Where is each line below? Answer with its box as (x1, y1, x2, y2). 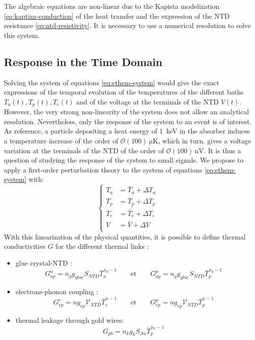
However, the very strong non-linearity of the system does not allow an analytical (4, 106, 249, 117)
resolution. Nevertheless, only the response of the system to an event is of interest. (4, 116, 252, 126)
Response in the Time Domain (4, 54, 163, 69)
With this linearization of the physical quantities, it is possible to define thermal (4, 231, 246, 241)
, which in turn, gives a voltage (158, 136, 252, 145)
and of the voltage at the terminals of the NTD (76, 96, 219, 106)
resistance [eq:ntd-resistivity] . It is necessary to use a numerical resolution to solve (4, 20, 251, 31)
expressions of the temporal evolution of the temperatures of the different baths (4, 87, 244, 97)
